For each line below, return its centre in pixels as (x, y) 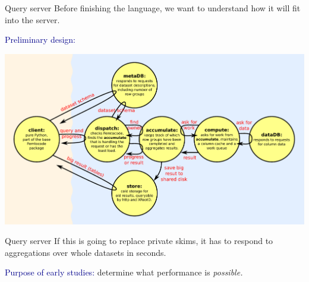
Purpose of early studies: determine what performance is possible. (124, 272)
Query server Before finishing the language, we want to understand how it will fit (153, 8)
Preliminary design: (40, 39)
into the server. (32, 19)
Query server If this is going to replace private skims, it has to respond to (139, 241)
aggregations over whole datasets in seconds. (86, 252)
